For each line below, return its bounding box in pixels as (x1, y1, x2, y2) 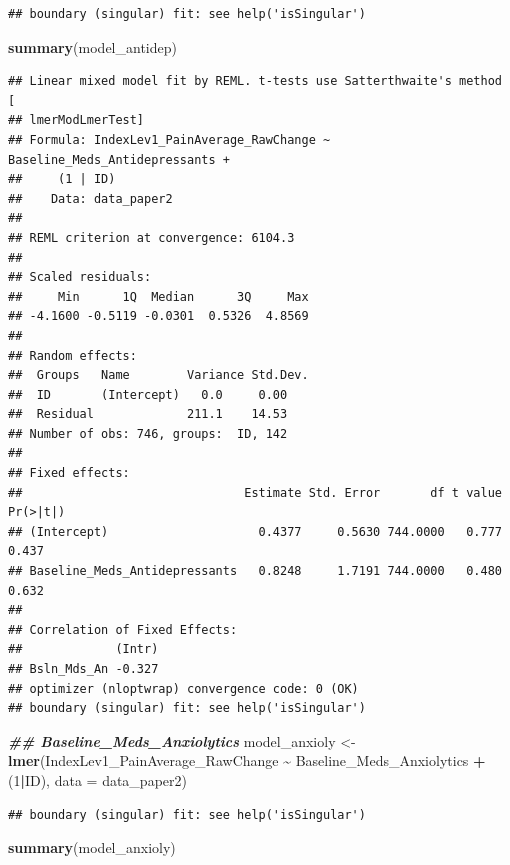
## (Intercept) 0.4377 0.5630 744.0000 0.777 (8, 524, 502, 539)
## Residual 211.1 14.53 (8, 407, 288, 422)
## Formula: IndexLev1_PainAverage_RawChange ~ (8, 132, 331, 147)
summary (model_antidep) (8, 36, 177, 57)
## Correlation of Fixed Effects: (8, 622, 238, 637)
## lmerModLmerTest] (8, 113, 145, 128)
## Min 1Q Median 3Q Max (8, 289, 309, 304)
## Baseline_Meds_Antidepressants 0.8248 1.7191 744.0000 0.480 (8, 564, 502, 579)
